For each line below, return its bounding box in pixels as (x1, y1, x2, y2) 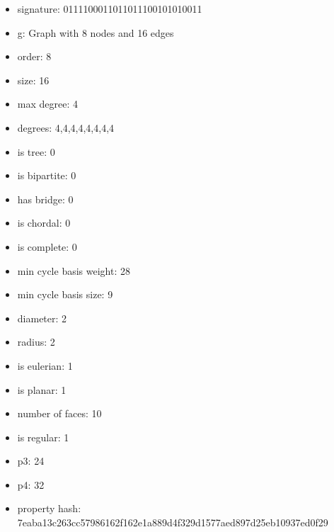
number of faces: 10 (17, 406, 102, 421)
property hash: (17, 501, 81, 516)
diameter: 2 (17, 310, 67, 325)
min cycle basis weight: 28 (17, 263, 130, 278)
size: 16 (17, 72, 50, 87)
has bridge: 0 (17, 191, 74, 206)
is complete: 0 (17, 239, 77, 254)
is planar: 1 (17, 382, 67, 397)
